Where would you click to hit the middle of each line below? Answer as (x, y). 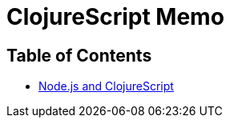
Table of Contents (79, 55)
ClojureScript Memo (115, 17)
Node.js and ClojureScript (106, 86)
